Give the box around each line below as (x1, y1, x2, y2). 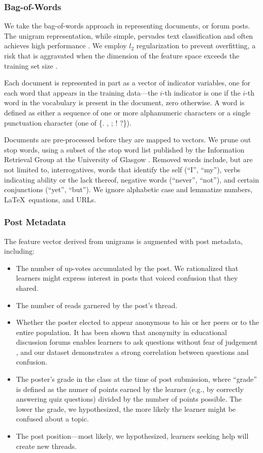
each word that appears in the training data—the (4, 87, 158, 98)
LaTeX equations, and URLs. (4, 194, 96, 204)
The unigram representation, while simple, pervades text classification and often (4, 30, 253, 41)
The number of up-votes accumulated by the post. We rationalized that (16, 262, 239, 273)
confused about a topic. (16, 413, 89, 424)
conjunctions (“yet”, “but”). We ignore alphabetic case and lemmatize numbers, (4, 184, 253, 195)
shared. (16, 282, 39, 293)
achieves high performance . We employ (4, 40, 127, 51)
